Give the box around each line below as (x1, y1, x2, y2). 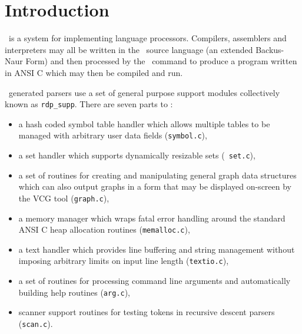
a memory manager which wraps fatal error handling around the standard (18, 211, 286, 224)
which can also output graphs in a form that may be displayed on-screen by (18, 180, 291, 193)
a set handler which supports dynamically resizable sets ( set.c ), (18, 149, 255, 161)
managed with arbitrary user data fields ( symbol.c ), (18, 129, 207, 141)
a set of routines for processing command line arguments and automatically (18, 275, 291, 286)
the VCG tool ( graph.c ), (18, 191, 109, 204)
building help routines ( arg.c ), (18, 286, 130, 298)
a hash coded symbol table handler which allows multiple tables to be (18, 117, 270, 130)
